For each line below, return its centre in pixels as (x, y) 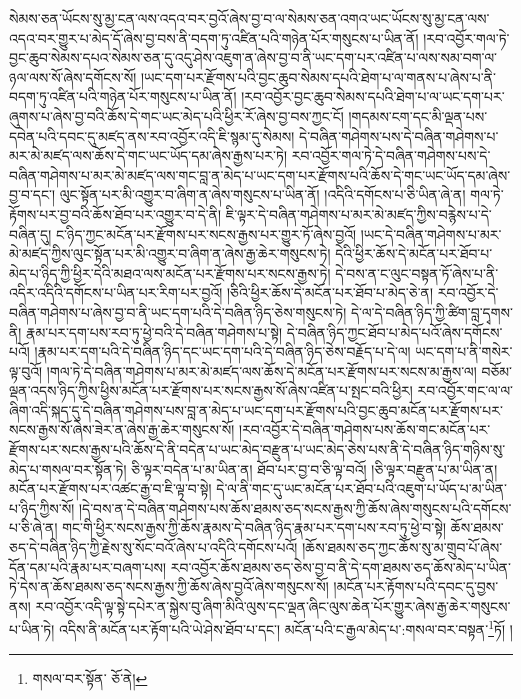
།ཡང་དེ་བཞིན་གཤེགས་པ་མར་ (431, 233)
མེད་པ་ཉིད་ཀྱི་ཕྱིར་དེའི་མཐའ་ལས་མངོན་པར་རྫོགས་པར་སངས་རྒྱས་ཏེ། (170, 272)
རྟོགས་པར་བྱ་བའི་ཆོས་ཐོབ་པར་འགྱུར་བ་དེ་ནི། (115, 213)
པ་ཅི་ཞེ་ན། (33, 527)
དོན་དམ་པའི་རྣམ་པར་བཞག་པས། (88, 566)
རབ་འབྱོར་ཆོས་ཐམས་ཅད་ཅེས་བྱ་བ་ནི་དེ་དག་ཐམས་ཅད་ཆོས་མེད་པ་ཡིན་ (340, 566)
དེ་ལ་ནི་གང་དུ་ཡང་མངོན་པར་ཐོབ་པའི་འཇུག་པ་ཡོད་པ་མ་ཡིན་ (361, 488)
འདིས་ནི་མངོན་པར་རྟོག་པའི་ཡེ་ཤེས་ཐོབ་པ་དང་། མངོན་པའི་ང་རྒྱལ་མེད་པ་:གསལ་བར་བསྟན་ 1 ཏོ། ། (286, 628)
